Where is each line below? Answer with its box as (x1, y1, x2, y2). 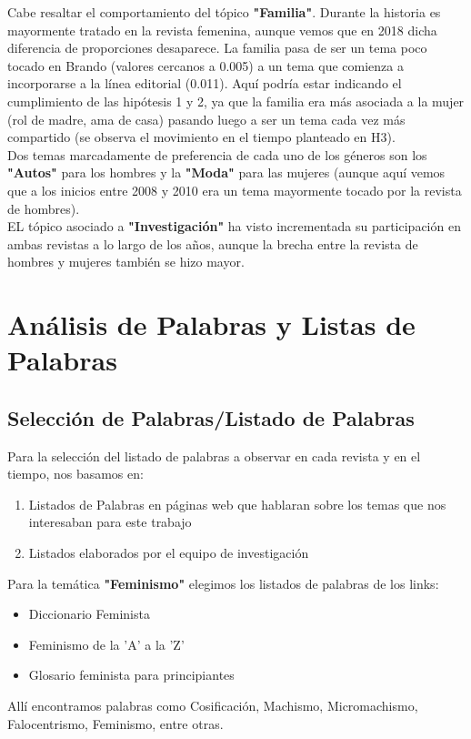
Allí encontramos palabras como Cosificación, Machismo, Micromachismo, (7, 696, 418, 715)
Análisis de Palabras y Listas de (7, 306, 416, 343)
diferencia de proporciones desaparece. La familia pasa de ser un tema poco (7, 38, 427, 57)
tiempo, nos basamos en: (7, 464, 144, 483)
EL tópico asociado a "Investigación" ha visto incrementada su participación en (7, 217, 461, 236)
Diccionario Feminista (28, 604, 150, 623)
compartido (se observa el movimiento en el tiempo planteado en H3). (7, 127, 396, 147)
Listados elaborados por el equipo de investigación (28, 543, 309, 562)
